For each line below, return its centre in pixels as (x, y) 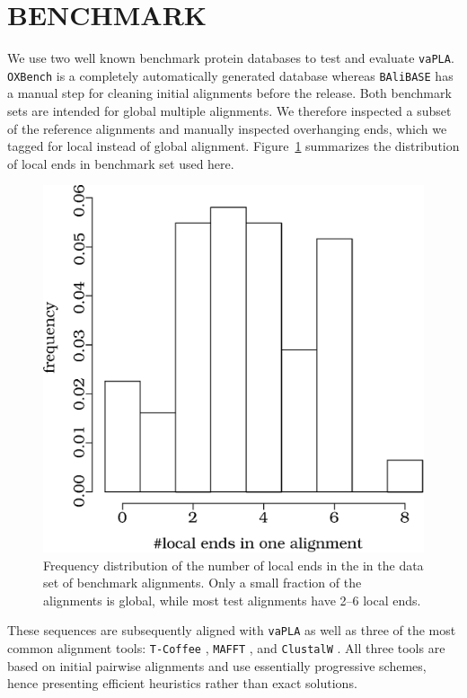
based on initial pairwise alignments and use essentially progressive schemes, (217, 665)
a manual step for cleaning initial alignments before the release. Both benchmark (229, 93)
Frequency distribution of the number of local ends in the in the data (233, 565)
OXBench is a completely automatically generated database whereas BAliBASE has (230, 75)
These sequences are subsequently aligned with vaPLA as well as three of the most (232, 630)
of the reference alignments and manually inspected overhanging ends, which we (227, 128)
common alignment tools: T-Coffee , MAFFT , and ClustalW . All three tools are (226, 648)
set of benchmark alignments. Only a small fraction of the (203, 583)
